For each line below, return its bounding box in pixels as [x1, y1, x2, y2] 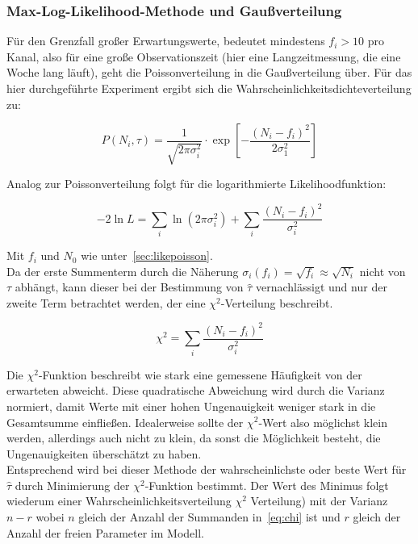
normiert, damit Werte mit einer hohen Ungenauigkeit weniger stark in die [6, 397, 376, 414]
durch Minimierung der [15, 476, 130, 493]
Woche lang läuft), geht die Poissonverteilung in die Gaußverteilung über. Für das [6, 64, 412, 81]
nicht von [359, 262, 406, 279]
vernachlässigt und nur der [256, 278, 387, 295]
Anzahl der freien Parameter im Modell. [6, 524, 204, 541]
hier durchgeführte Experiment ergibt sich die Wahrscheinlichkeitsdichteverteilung [6, 80, 412, 96]
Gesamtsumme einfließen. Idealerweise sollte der [6, 413, 244, 430]
